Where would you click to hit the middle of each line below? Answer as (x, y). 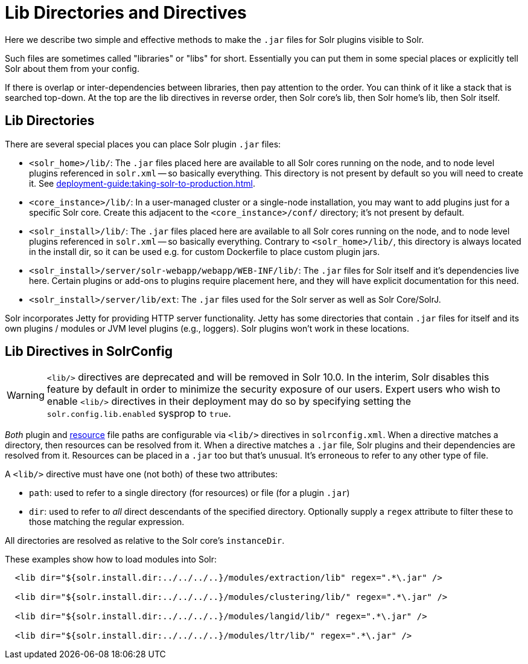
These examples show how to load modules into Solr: (111, 559)
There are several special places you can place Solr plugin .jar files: (143, 144)
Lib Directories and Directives (126, 13)
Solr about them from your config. (72, 68)
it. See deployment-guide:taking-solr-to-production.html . (142, 183)
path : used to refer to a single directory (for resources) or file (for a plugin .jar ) (189, 493)
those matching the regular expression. (107, 522)
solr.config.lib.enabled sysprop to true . (139, 414)
